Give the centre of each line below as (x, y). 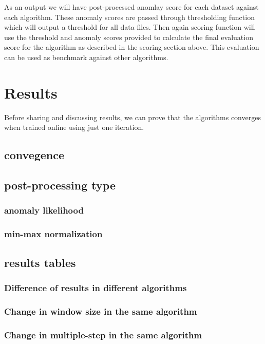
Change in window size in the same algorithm (101, 311)
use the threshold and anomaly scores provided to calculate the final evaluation (129, 37)
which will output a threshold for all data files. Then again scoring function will (130, 27)
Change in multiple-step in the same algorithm (103, 335)
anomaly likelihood (44, 210)
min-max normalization (53, 234)
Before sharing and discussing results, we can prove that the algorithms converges (132, 117)
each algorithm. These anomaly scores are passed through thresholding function (129, 17)
